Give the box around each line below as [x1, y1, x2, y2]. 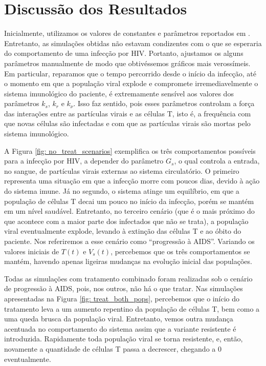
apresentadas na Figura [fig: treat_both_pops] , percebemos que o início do [4, 293, 239, 303]
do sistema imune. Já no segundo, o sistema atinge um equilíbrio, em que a [4, 186, 239, 196]
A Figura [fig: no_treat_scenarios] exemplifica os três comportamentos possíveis [4, 145, 256, 156]
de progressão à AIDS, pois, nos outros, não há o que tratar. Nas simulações [4, 283, 243, 294]
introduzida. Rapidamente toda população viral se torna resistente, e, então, [4, 333, 243, 344]
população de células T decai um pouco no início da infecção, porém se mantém [4, 195, 254, 206]
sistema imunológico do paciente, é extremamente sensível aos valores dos [4, 88, 234, 98]
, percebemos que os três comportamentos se [110, 246, 250, 256]
